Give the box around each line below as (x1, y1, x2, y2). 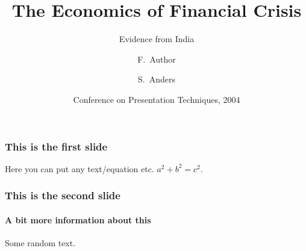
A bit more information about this (5, 213, 151, 226)
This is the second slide (5, 188, 120, 203)
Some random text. (5, 237, 76, 249)
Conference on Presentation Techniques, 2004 (73, 93, 240, 105)
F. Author (137, 52, 176, 65)
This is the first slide (5, 138, 108, 153)
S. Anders (138, 73, 175, 85)
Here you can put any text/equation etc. (5, 162, 154, 175)
